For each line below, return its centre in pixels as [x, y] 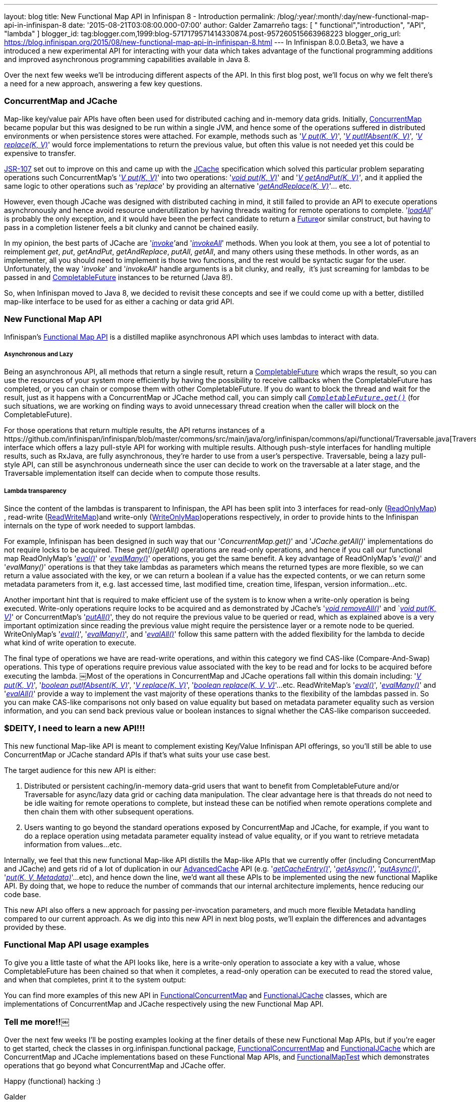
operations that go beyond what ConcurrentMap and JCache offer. [115, 1066]
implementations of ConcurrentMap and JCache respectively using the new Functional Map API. [164, 1004]
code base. [23, 894]
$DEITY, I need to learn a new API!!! [75, 728]
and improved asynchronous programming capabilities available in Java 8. [127, 59]
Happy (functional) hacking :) [52, 1081]
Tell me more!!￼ [37, 1022]
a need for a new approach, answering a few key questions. [103, 84]
